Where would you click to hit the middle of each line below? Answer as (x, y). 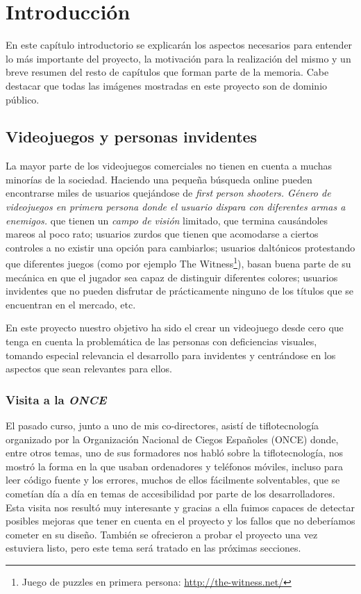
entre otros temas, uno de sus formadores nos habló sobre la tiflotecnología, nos (175, 453)
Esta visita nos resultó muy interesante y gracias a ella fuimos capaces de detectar (180, 507)
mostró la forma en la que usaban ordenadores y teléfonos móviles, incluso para (174, 466)
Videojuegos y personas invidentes (132, 137)
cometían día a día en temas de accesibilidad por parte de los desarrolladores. (170, 494)
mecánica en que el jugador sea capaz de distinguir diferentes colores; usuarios (172, 277)
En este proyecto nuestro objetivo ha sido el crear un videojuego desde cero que (175, 328)
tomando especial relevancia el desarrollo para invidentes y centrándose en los (171, 355)
